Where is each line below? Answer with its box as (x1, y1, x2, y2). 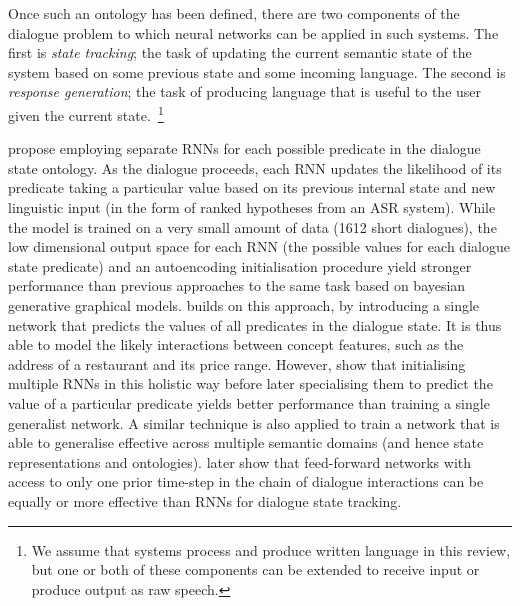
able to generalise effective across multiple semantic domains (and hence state (8, 432, 484, 453)
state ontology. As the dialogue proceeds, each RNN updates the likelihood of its (8, 157, 502, 178)
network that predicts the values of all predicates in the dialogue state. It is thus (8, 314, 502, 335)
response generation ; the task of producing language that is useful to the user (8, 81, 482, 102)
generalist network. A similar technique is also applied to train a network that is (8, 412, 500, 433)
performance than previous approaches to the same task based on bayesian (8, 275, 466, 296)
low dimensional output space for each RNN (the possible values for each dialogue (8, 236, 510, 257)
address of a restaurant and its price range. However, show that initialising (8, 353, 466, 374)
